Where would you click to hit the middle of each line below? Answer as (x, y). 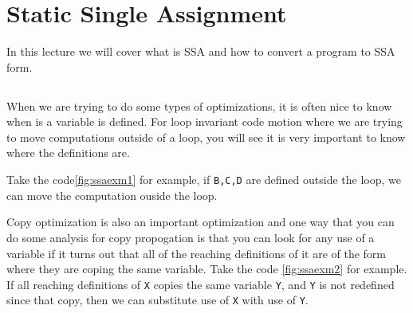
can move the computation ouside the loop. (112, 195)
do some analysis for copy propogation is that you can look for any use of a (191, 237)
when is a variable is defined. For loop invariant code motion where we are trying (205, 121)
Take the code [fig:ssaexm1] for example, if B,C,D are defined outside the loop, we (204, 180)
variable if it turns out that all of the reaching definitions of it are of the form (196, 253)
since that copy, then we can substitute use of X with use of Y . (157, 300)
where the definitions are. (68, 153)
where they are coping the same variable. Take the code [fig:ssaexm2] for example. (207, 269)
